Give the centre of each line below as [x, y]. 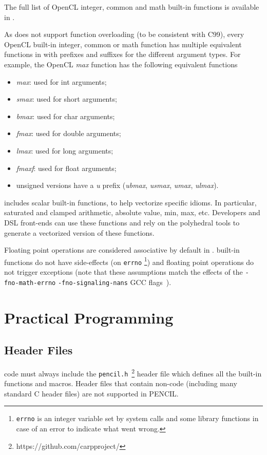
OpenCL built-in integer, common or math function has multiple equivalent [123, 44]
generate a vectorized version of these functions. [79, 232]
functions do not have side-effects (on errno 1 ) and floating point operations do [129, 261]
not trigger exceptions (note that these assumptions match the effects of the [123, 272]
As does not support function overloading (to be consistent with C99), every [124, 34]
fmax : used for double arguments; [69, 133]
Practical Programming [89, 317]
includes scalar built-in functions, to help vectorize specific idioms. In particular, [130, 202]
